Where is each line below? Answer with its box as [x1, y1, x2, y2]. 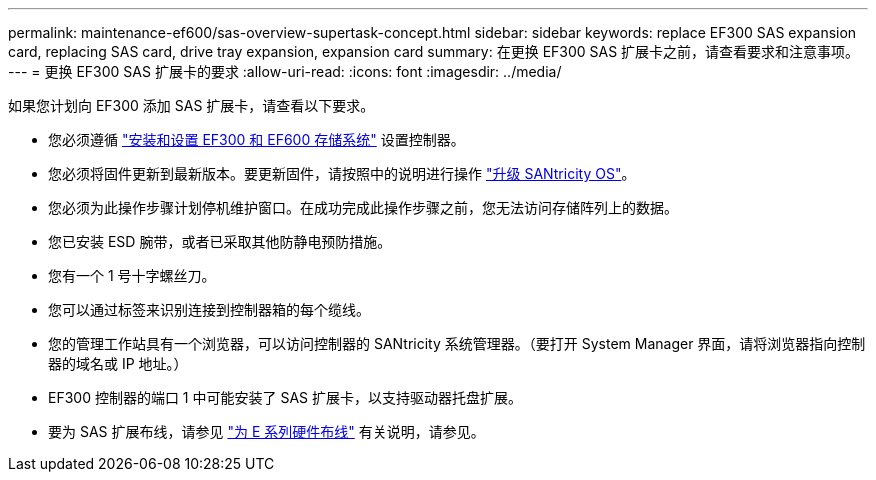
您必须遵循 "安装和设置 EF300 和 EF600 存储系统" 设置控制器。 [48, 131, 465, 148]
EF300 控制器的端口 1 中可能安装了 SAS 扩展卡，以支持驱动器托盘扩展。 [48, 389, 522, 406]
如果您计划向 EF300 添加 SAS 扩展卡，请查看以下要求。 [8, 97, 375, 114]
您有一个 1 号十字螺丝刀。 [48, 267, 216, 284]
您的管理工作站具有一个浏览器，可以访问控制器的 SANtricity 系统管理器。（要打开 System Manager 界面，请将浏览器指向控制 [48, 335, 866, 352]
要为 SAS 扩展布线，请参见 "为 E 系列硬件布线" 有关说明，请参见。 [48, 423, 485, 440]
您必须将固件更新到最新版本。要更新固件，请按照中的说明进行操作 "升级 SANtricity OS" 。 [48, 165, 636, 182]
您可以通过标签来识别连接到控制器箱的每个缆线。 [48, 301, 370, 318]
